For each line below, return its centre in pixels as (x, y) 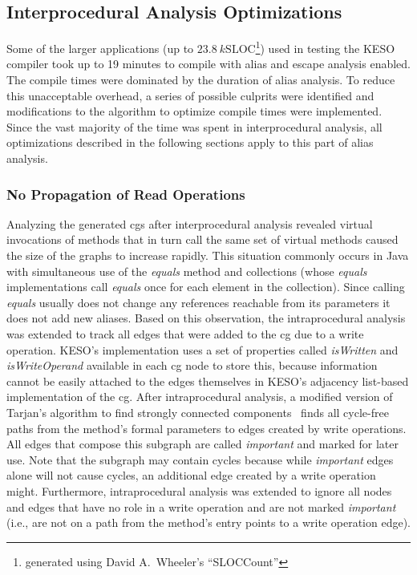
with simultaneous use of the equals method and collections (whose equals (187, 271)
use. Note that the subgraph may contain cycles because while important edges (200, 459)
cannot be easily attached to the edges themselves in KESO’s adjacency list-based (208, 381)
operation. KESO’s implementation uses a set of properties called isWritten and (202, 349)
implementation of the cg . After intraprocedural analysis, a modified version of (200, 397)
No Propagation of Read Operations (126, 194)
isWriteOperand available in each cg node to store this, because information (192, 365)
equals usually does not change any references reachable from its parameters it (198, 302)
